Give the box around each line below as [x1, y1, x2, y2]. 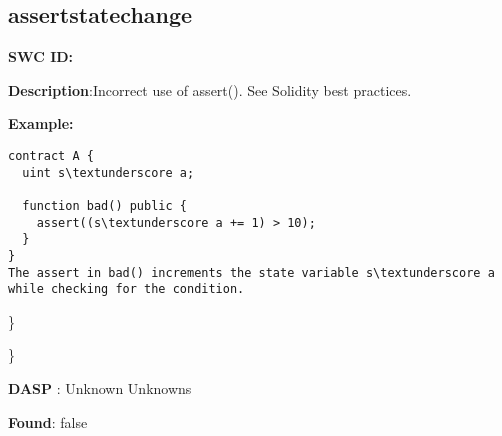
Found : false [8, 411, 88, 432]
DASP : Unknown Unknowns [8, 378, 192, 399]
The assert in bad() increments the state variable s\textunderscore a [8, 265, 495, 280]
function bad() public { [22, 198, 187, 213]
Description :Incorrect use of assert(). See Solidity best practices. [8, 79, 412, 100]
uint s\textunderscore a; [22, 165, 195, 180]
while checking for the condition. [8, 282, 245, 297]
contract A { [8, 148, 94, 163]
